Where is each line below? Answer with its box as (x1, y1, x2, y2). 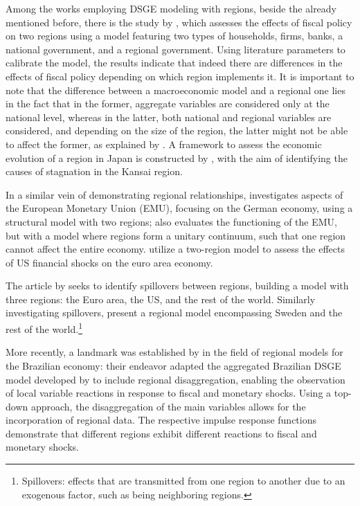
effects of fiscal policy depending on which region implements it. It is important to (6, 69, 354, 83)
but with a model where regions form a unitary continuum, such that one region (6, 228, 346, 242)
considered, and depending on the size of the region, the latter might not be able (6, 123, 348, 138)
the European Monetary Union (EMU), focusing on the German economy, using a (6, 201, 353, 215)
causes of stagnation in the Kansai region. (6, 164, 183, 179)
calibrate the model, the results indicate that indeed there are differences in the (6, 55, 343, 70)
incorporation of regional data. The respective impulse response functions (6, 413, 316, 427)
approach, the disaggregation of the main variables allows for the (30, 399, 306, 413)
